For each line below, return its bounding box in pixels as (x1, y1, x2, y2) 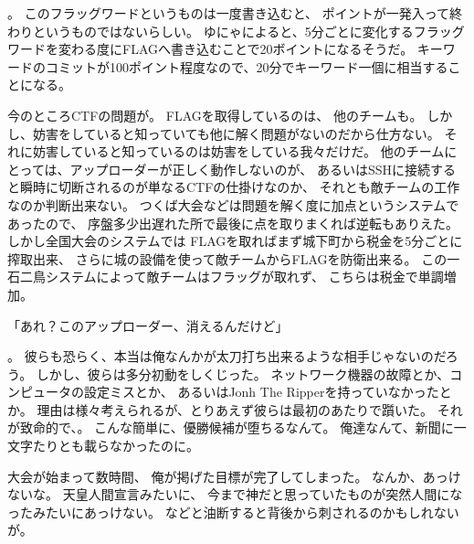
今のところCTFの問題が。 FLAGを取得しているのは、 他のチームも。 (7, 105, 423, 124)
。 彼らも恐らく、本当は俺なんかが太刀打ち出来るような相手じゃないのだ (7, 347, 446, 366)
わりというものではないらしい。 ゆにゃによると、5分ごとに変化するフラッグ (7, 21, 465, 40)
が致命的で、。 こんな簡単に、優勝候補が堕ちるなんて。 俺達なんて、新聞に (7, 418, 454, 437)
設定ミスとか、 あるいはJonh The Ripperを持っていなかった (83, 382, 439, 401)
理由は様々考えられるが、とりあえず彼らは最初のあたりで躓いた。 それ (37, 400, 463, 419)
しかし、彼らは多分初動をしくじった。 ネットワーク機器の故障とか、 (36, 364, 450, 383)
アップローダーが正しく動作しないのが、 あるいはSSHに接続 (69, 159, 431, 178)
